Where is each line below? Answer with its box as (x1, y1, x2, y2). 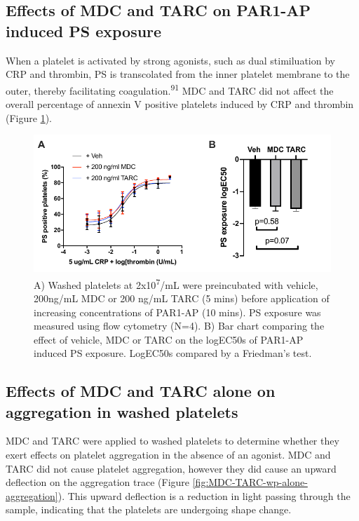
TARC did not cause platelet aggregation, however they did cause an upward (6, 461, 337, 475)
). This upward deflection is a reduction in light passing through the (57, 488, 351, 503)
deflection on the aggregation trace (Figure (6, 475, 190, 489)
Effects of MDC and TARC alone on (6, 380, 276, 402)
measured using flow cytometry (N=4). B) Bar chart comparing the (34, 318, 325, 333)
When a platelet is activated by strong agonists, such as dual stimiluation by (6, 53, 335, 67)
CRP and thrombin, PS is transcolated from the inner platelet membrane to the (6, 67, 350, 81)
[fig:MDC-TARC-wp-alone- (192, 475, 308, 489)
